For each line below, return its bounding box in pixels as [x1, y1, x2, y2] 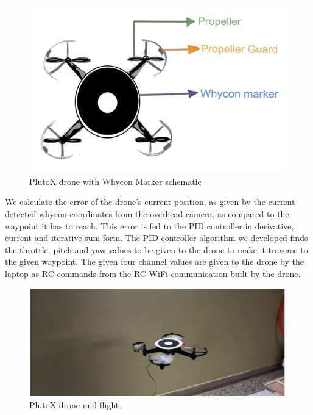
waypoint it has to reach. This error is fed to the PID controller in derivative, [5, 219, 294, 232]
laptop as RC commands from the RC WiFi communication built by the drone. [5, 267, 301, 280]
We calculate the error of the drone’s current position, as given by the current [5, 195, 295, 208]
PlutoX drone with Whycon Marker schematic [29, 175, 202, 187]
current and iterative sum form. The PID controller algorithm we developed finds [5, 231, 308, 244]
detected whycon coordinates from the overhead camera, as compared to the [5, 208, 289, 220]
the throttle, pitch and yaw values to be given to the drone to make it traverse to [5, 243, 308, 256]
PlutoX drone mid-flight [29, 399, 119, 411]
